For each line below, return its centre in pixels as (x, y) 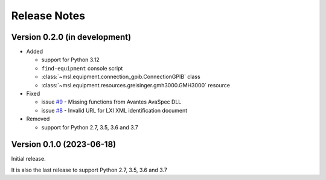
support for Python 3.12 (70, 60)
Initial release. (28, 159)
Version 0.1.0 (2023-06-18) (64, 144)
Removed (38, 119)
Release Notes (48, 16)
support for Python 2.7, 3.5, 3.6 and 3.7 (90, 127)
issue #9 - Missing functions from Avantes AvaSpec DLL (111, 102)
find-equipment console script (82, 68)
